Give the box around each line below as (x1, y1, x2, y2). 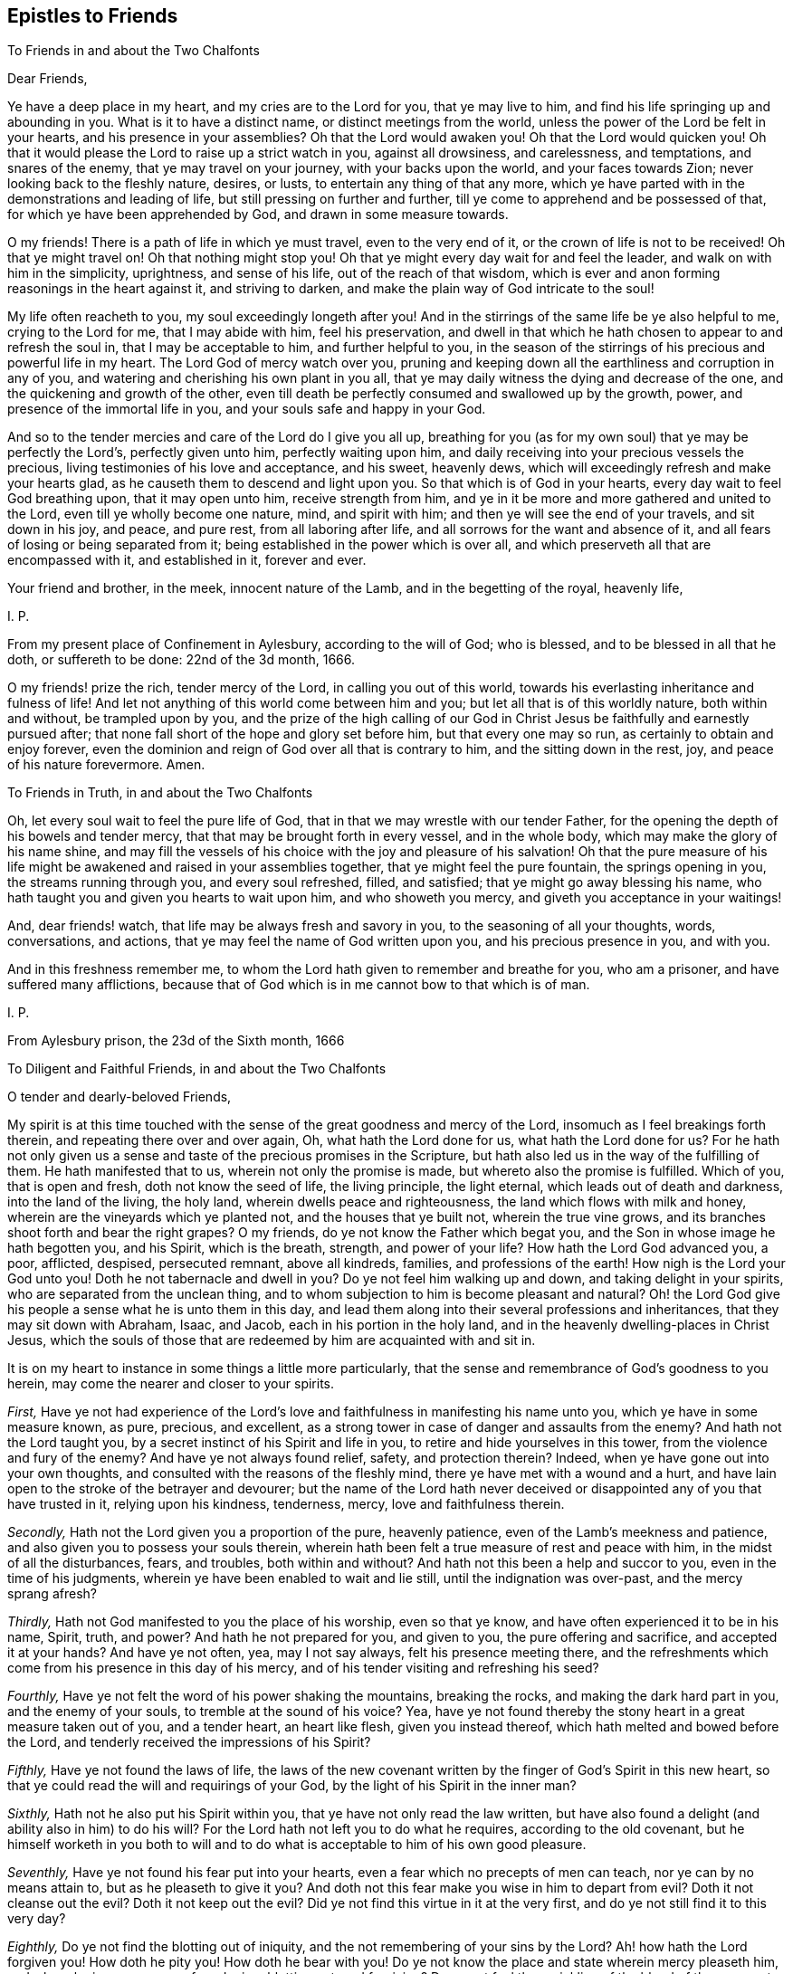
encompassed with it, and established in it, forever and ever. (7, 552, 367, 568)
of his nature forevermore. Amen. (7, 757, 205, 773)
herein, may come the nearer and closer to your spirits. (7, 1376, 335, 1392)
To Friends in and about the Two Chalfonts (7, 43, 260, 59)
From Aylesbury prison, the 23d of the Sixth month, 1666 (7, 1033, 345, 1049)
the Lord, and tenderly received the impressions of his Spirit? (7, 1734, 371, 1750)
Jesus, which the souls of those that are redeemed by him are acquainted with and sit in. (7, 1332, 536, 1349)
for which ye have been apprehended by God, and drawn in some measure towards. (7, 206, 509, 223)
